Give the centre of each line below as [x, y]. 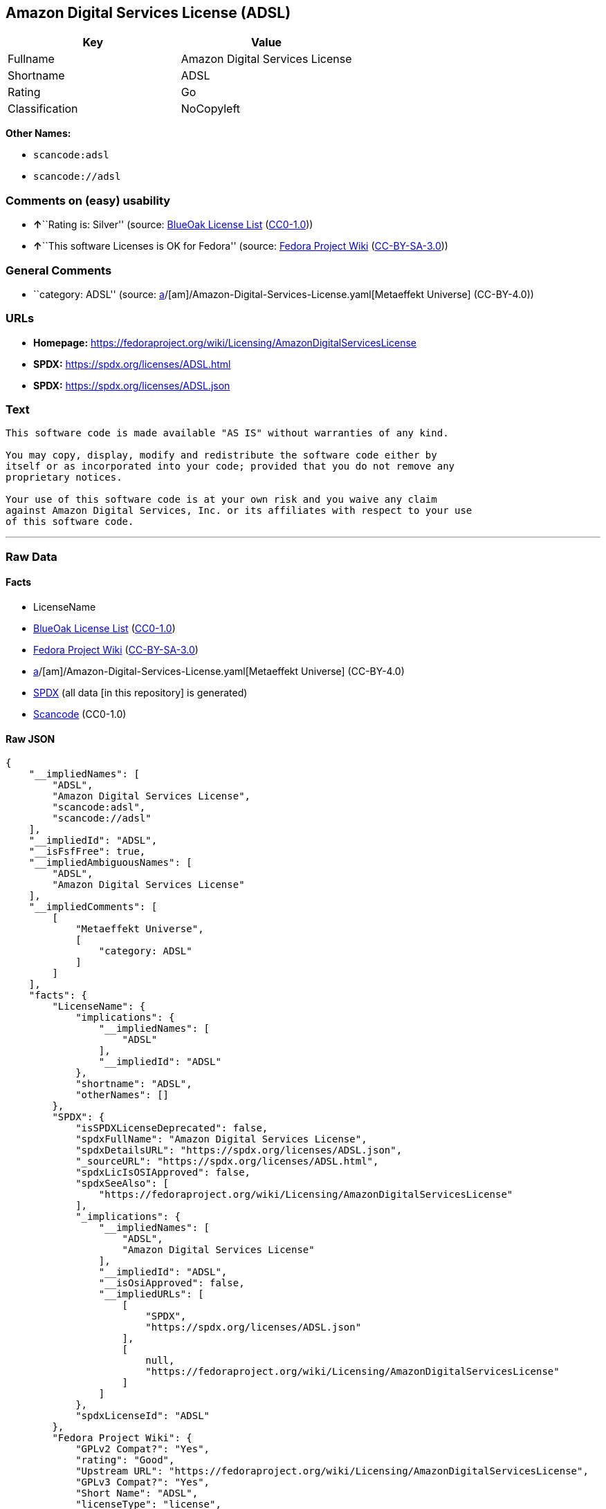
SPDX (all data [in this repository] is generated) [140, 693]
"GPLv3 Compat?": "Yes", [143, 1482]
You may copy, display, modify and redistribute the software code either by [221, 455]
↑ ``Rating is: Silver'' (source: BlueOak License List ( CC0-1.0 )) [173, 225]
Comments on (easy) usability [88, 200]
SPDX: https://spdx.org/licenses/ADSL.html [132, 364]
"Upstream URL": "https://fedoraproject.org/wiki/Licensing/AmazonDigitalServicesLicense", [332, 1471]
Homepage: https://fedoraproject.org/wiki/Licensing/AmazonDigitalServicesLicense [225, 342]
